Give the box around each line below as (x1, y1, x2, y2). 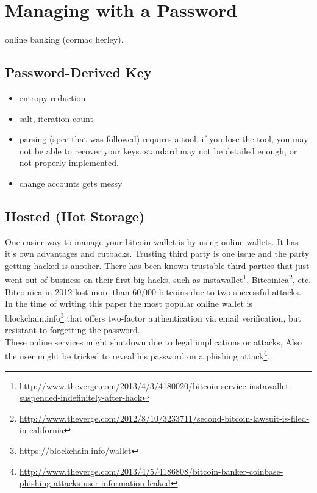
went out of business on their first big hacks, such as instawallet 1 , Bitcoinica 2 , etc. (5, 272, 312, 286)
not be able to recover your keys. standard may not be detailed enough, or (19, 144, 297, 157)
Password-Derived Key (5, 63, 152, 82)
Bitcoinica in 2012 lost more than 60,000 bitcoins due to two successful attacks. (5, 285, 301, 298)
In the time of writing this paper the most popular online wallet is (5, 297, 252, 310)
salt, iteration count (19, 112, 93, 124)
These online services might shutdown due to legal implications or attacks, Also (5, 335, 302, 348)
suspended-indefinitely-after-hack (19, 391, 143, 404)
